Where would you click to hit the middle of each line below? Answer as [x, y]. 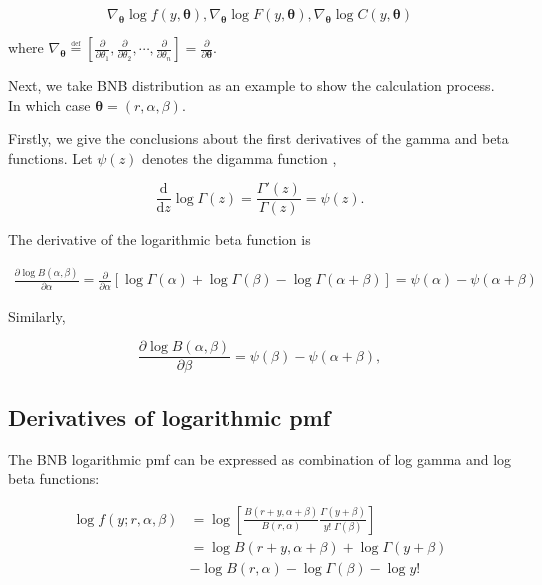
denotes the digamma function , [239, 157]
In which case [49, 104]
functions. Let [50, 157]
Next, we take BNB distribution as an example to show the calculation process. [251, 85]
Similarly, [37, 315]
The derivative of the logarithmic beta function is [159, 239]
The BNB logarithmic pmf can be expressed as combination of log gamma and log [260, 458]
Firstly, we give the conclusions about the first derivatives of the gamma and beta [258, 138]
